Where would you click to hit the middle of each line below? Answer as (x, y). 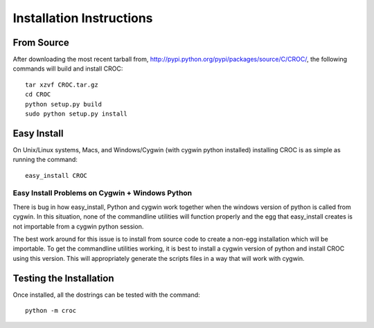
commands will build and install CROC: (68, 69)
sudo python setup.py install (77, 114)
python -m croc (51, 311)
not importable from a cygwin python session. (78, 226)
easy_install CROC (56, 175)
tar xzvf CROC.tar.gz (62, 84)
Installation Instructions (83, 18)
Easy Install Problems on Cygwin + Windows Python (103, 193)
